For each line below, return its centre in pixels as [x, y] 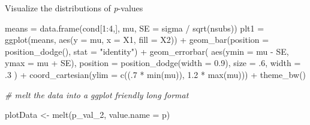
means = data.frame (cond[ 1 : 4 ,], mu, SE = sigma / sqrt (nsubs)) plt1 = [135, 28]
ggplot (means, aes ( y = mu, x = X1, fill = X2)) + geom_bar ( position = [137, 40]
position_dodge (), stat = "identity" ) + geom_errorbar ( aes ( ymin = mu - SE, [147, 51]
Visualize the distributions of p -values [74, 8]
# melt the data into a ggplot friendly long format [97, 94]
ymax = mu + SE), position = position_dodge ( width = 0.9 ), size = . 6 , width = [153, 63]
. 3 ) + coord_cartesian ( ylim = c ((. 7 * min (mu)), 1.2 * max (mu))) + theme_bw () [156, 74]
